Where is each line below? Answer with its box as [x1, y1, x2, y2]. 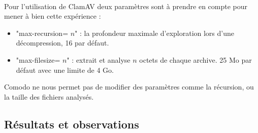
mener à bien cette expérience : [4, 11, 101, 21]
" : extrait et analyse [67, 54, 131, 65]
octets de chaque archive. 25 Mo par [139, 54, 252, 65]
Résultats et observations [4, 116, 139, 131]
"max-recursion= [16, 27, 69, 38]
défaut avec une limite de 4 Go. [16, 64, 114, 75]
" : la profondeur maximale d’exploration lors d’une [75, 27, 235, 38]
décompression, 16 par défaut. [16, 37, 109, 48]
